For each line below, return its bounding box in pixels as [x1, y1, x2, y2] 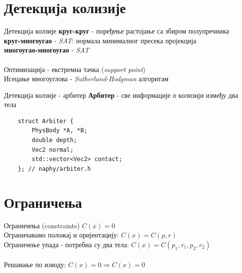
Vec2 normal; [32, 146, 74, 153]
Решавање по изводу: [4, 259, 66, 270]
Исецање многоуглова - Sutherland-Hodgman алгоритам [4, 73, 169, 84]
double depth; [32, 137, 77, 144]
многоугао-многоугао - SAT [4, 45, 89, 55]
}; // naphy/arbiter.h [17, 165, 91, 172]
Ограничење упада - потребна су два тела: [4, 239, 129, 249]
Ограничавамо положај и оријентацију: [4, 230, 119, 240]
